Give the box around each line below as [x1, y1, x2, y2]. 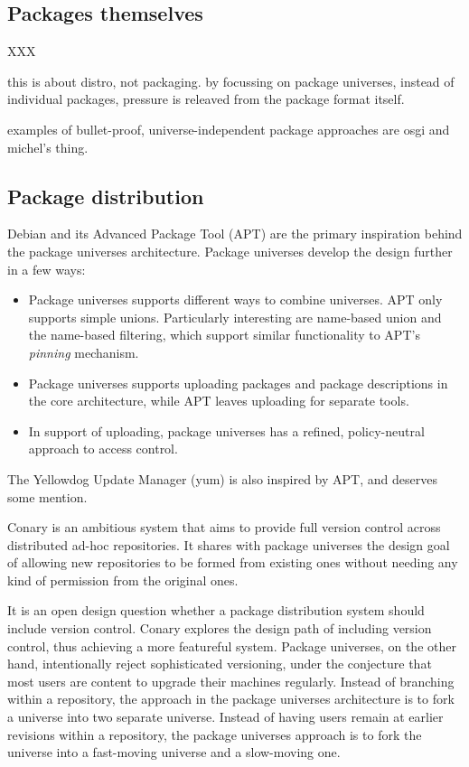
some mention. [7, 487, 88, 506]
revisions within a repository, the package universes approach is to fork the [7, 725, 422, 744]
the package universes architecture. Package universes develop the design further [7, 241, 453, 260]
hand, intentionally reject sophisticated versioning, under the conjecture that [7, 654, 432, 673]
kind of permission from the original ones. [7, 570, 239, 589]
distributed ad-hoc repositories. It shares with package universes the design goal [7, 535, 450, 554]
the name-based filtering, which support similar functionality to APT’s [28, 325, 420, 344]
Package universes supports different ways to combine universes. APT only [28, 290, 443, 309]
